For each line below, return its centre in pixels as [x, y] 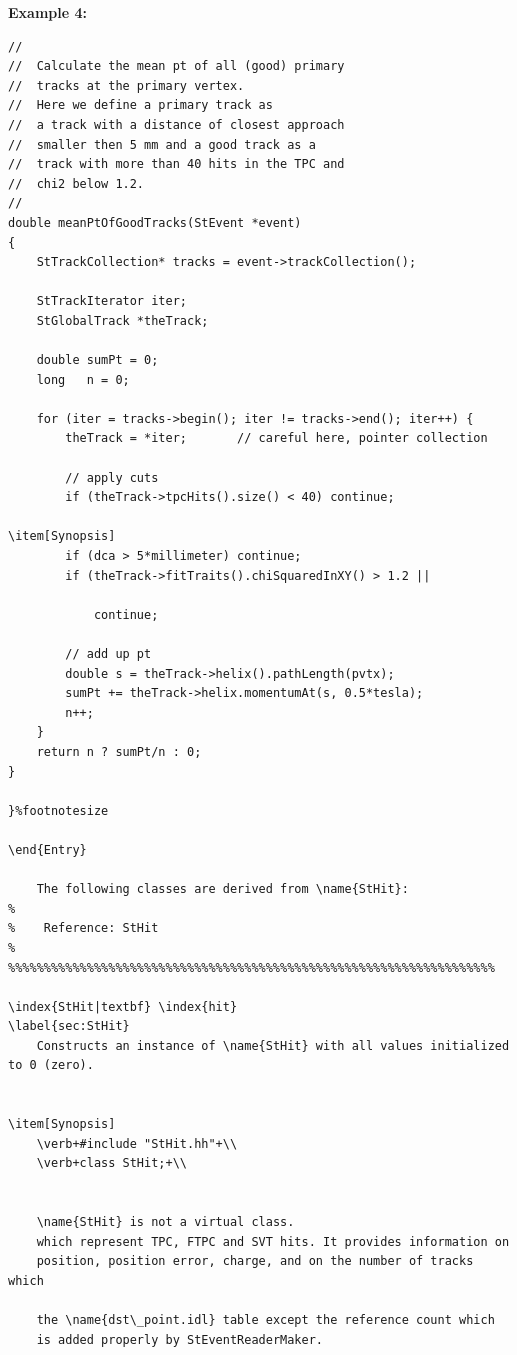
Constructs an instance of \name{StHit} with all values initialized [273, 1045]
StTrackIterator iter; [111, 301]
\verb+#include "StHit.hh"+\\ [137, 1143]
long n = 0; [83, 379]
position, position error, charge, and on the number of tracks [255, 1261]
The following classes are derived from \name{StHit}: [222, 889]
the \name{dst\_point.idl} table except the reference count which [265, 1320]
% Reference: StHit [83, 928]
